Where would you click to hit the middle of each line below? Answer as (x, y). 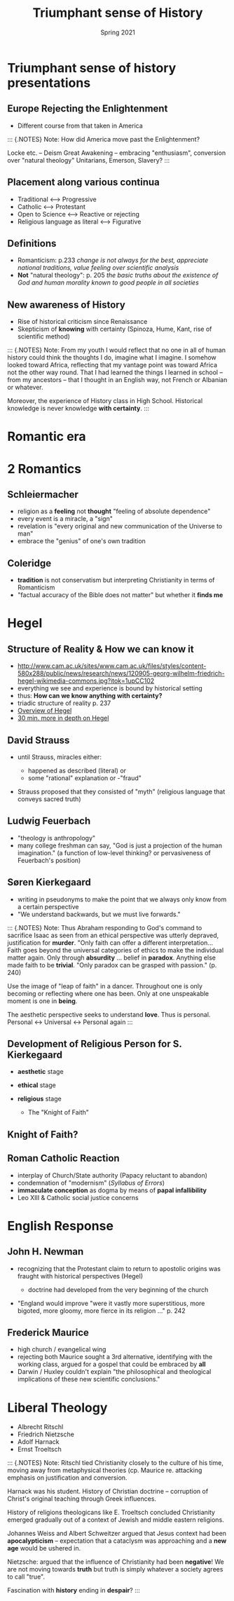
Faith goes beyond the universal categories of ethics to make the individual (116, 950)
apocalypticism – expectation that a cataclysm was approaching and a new (117, 1541)
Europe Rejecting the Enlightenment (88, 109)
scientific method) (43, 336)
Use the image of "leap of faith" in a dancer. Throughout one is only (105, 986)
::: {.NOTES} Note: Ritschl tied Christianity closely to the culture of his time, (116, 1463)
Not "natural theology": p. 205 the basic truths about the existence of (118, 275)
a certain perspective (48, 906)
